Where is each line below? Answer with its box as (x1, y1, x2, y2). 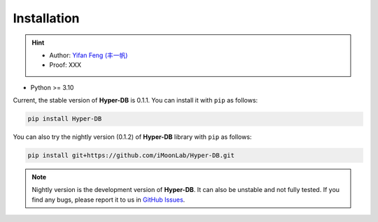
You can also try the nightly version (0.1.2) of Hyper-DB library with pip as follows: (13, 133, 252, 141)
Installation (13, 10, 80, 26)
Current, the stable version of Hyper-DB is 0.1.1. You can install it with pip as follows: (13, 96, 258, 105)
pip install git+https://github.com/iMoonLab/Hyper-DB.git (27, 151, 234, 160)
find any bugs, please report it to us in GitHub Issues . (31, 195, 185, 204)
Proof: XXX (49, 61, 82, 69)
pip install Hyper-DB (27, 115, 102, 123)
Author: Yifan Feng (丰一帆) (49, 51, 128, 59)
